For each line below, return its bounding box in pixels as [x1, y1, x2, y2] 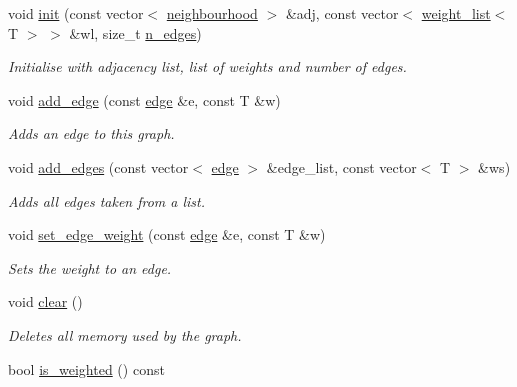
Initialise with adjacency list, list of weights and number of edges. [8, 56, 407, 77]
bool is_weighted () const [8, 358, 165, 379]
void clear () [8, 291, 83, 312]
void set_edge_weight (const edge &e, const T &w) [8, 224, 326, 245]
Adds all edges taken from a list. [8, 190, 206, 211]
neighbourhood [166, 3, 258, 23]
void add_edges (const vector [8, 156, 189, 177]
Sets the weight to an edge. [8, 257, 172, 278]
